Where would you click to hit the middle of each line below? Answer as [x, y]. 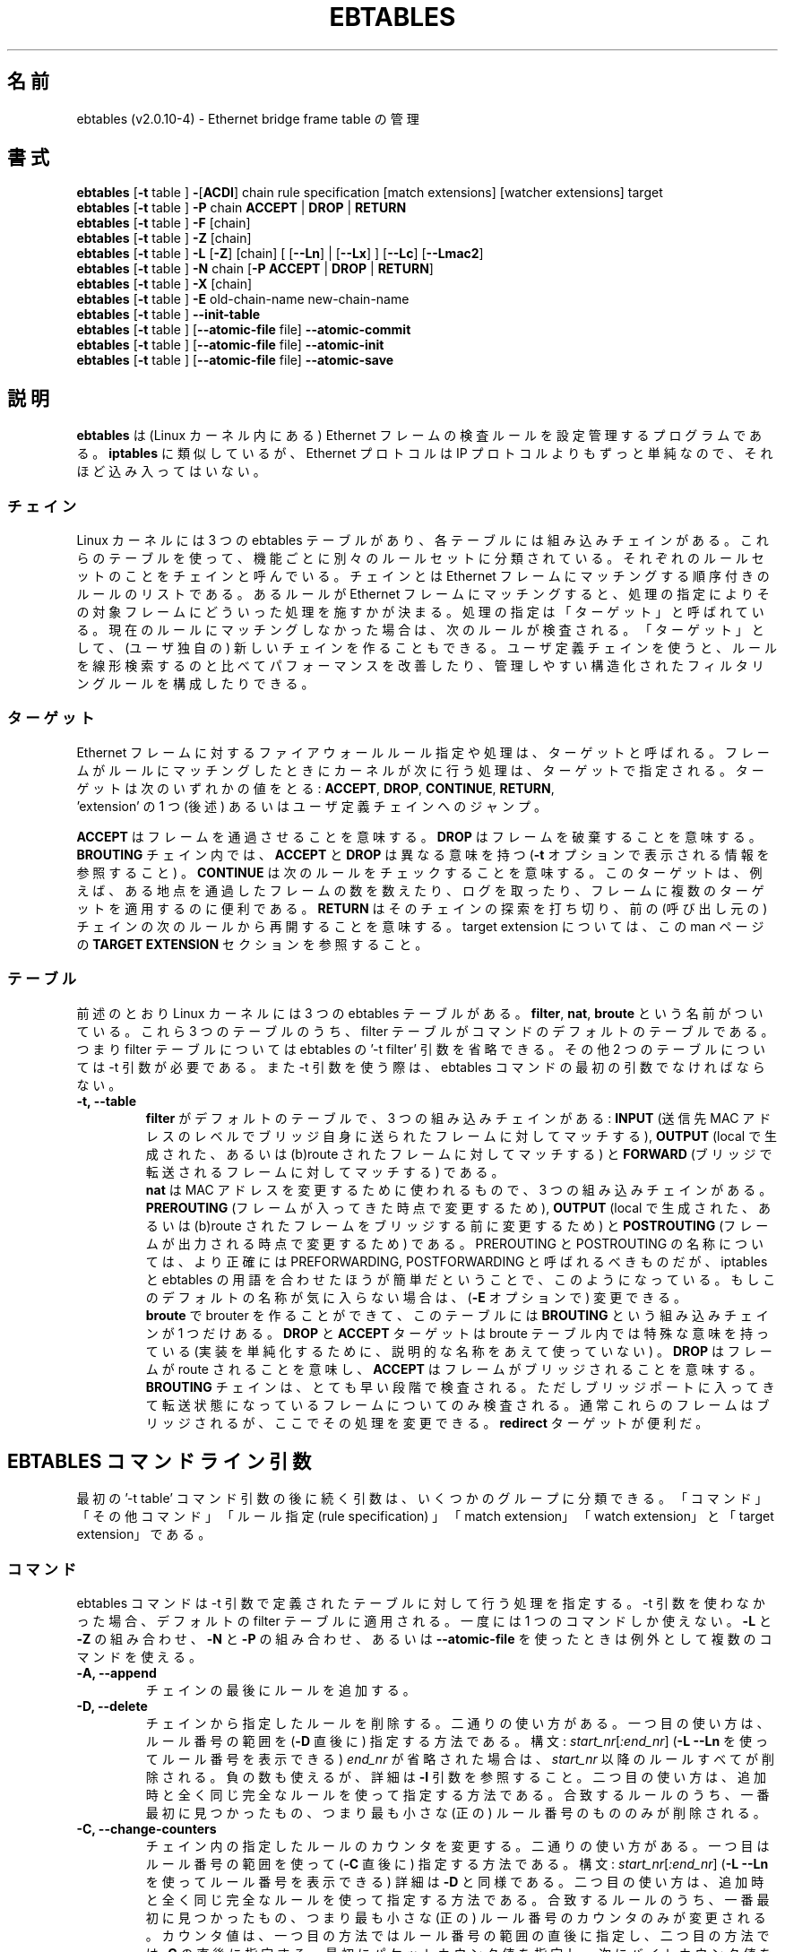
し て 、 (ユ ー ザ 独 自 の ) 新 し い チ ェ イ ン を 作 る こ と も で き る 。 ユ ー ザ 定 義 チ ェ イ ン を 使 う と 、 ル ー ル [427, 648]
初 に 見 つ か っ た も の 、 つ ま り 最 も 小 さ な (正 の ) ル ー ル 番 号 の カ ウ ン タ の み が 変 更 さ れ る [456, 1918]
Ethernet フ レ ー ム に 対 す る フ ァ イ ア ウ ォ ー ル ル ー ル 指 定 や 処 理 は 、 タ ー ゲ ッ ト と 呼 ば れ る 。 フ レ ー [423, 752]
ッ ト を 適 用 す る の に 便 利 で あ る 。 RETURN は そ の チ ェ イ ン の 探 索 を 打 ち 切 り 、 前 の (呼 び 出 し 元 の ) [422, 908]
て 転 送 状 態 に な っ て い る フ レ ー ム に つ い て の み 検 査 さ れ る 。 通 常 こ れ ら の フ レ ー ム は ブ [457, 1404]
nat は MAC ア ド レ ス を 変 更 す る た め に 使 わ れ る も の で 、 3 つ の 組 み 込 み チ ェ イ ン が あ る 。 [459, 1189]
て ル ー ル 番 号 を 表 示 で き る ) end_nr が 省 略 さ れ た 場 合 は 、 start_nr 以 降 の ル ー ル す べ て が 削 [460, 1759]
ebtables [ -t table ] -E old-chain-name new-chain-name [243, 299]
